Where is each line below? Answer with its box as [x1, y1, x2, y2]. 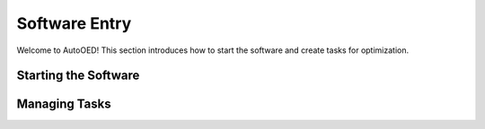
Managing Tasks [16, 97, 111, 112]
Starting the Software [16, 68, 140, 83]
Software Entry [16, 13, 132, 33]
